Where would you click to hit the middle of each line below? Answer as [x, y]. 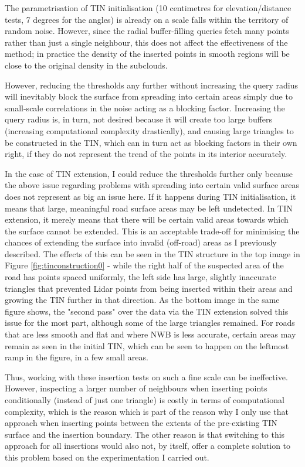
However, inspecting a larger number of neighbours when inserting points [136, 388]
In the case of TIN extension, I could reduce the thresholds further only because [149, 173]
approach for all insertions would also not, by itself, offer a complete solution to [148, 446]
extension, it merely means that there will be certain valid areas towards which [147, 219]
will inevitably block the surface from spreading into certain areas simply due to [149, 96]
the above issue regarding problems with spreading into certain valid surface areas [152, 185]
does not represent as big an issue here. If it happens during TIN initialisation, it [150, 196]
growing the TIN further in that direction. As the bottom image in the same [142, 300]
